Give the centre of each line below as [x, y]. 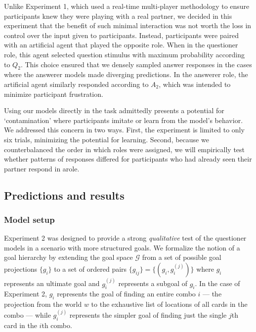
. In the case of [217, 283]
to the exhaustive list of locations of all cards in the [169, 304]
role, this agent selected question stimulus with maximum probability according [125, 54]
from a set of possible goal [182, 257]
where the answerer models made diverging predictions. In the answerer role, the [126, 74]
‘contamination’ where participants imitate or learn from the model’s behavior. [124, 120]
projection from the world [43, 304]
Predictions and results [64, 195]
